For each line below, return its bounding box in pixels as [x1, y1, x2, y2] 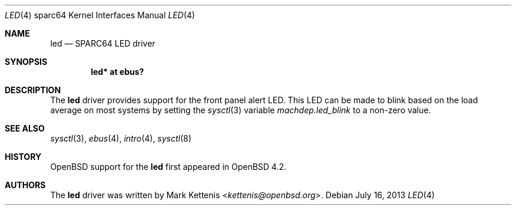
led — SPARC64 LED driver [50, 38, 156, 48]
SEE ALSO [5, 123, 45, 133]
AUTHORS [5, 180, 46, 190]
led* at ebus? [91, 67, 144, 77]
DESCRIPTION [5, 85, 61, 95]
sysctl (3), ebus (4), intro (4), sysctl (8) [50, 133, 191, 143]
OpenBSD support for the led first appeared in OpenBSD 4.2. [50, 162, 287, 172]
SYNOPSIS [5, 57, 48, 67]
